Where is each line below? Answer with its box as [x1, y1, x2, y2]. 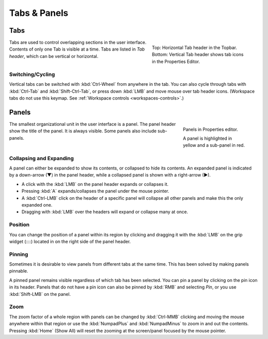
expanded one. [21, 202, 53, 208]
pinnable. [9, 268, 28, 274]
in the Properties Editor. [152, 58, 201, 64]
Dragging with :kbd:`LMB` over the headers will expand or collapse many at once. [21, 209, 188, 215]
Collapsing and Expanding [9, 155, 74, 162]
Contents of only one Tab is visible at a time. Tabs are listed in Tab [9, 46, 145, 52]
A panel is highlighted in [183, 135, 232, 141]
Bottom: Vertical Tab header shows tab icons [152, 52, 244, 57]
